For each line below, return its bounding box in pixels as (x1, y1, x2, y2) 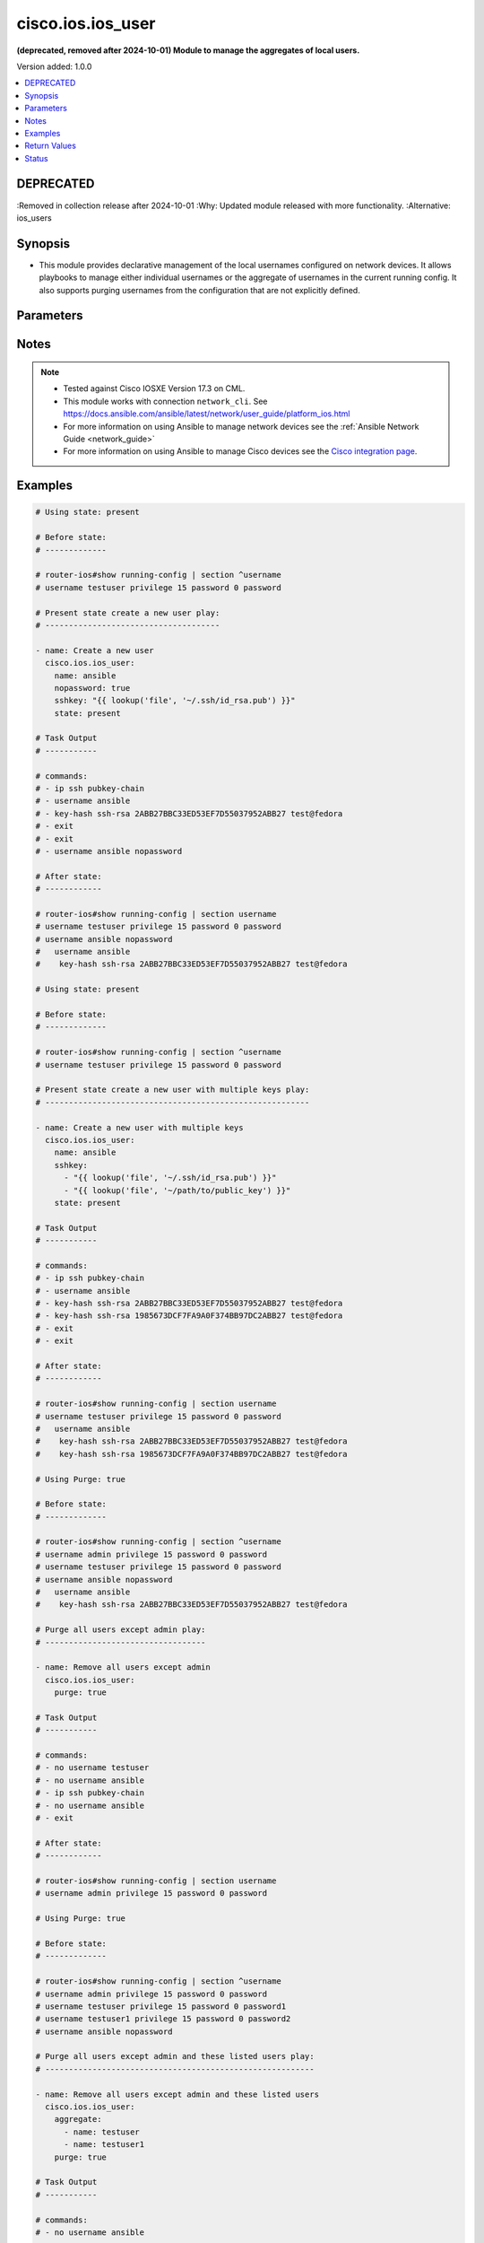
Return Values (24, 140, 76, 152)
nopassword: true (54, 683, 131, 693)
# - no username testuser (35, 1763, 150, 1773)
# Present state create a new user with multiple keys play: (35, 1085, 310, 1095)
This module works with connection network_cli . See (63, 396, 268, 406)
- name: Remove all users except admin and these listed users (35, 2089, 320, 2099)
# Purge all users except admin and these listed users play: (35, 2051, 315, 2062)
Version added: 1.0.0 (16, 61, 92, 72)
